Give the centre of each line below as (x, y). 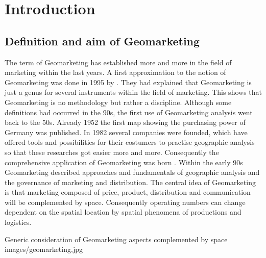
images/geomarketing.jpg (44, 249)
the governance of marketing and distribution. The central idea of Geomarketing (130, 182)
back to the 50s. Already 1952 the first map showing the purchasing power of (125, 122)
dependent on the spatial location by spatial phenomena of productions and (123, 212)
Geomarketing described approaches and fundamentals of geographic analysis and (132, 172)
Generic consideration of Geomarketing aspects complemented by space (116, 239)
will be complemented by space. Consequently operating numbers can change (125, 202)
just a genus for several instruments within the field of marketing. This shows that (133, 92)
